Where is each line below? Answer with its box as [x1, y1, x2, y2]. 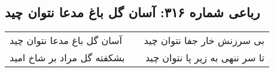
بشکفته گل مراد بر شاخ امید [10, 51, 125, 65]
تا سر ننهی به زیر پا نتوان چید [145, 51, 264, 65]
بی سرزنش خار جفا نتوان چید [144, 33, 264, 48]
